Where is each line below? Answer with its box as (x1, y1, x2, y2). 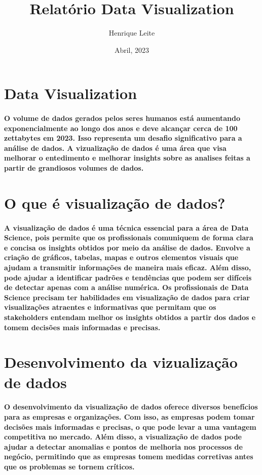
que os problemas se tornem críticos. (4, 461, 135, 471)
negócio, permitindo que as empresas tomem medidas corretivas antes (4, 451, 253, 462)
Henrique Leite (108, 27, 155, 38)
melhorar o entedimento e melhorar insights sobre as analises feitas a (4, 152, 250, 163)
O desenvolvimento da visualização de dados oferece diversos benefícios (4, 401, 258, 412)
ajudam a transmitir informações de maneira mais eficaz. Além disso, (4, 262, 251, 272)
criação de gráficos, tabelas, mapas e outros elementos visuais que (4, 252, 239, 263)
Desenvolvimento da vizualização (4, 352, 238, 372)
